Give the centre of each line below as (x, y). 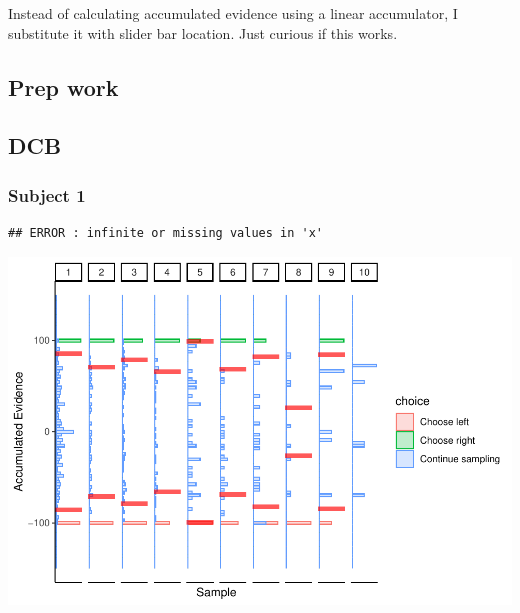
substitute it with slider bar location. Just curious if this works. (203, 32)
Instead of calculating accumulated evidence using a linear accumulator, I (233, 13)
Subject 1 (47, 194)
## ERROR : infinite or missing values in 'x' (165, 232)
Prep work (63, 86)
